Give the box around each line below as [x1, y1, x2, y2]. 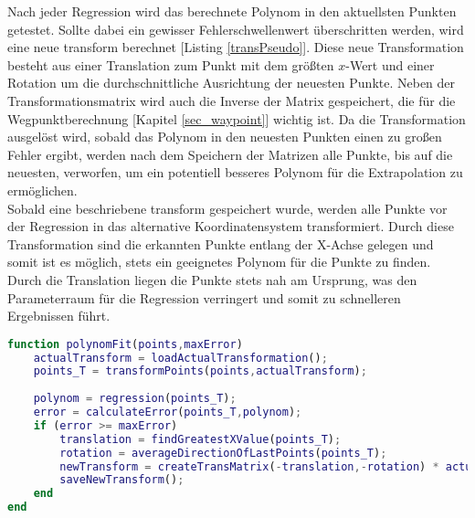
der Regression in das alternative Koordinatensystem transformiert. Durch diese [7, 217, 454, 236]
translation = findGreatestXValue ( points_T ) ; [59, 432, 342, 446]
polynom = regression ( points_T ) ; [33, 392, 237, 406]
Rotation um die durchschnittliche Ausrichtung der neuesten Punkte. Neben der [7, 73, 456, 92]
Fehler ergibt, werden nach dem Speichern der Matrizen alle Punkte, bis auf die [7, 144, 453, 164]
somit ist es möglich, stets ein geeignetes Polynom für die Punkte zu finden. [7, 252, 431, 271]
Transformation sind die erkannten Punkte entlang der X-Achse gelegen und [7, 234, 434, 253]
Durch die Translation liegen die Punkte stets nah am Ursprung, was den [7, 270, 417, 289]
